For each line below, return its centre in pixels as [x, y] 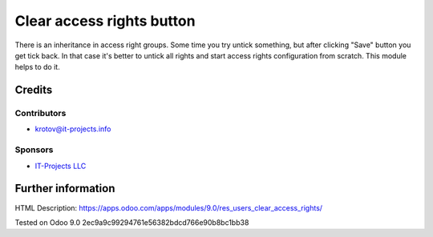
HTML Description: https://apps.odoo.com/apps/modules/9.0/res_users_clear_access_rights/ [169, 207]
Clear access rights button [105, 21]
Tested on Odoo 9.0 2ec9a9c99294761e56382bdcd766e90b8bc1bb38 [132, 222]
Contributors [40, 114]
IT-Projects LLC [61, 166]
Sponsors [34, 150]
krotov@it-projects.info [73, 129]
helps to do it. [37, 67]
